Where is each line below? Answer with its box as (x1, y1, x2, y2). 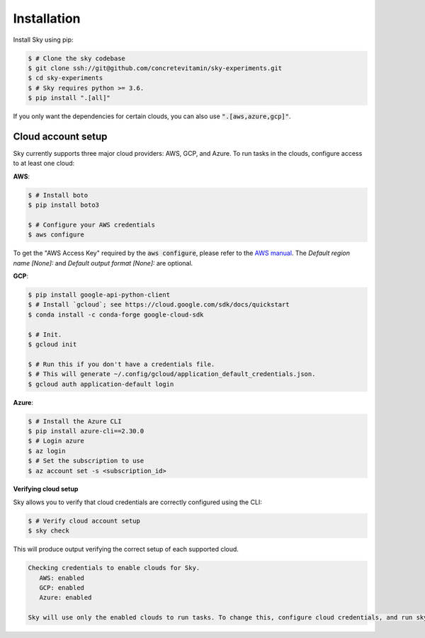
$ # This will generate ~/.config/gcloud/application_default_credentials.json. (28, 370, 316, 378)
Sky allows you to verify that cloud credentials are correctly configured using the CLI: (13, 498, 262, 506)
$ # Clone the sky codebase (28, 54, 125, 62)
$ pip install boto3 (28, 201, 99, 209)
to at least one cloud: (13, 159, 75, 168)
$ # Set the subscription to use (28, 457, 144, 465)
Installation (13, 11, 81, 26)
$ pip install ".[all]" (28, 94, 111, 102)
